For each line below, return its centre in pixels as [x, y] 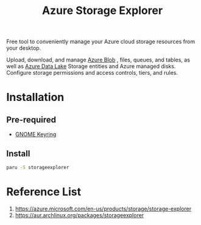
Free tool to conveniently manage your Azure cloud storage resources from [101, 42]
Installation [35, 97]
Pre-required [31, 119]
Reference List [44, 192]
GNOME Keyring [36, 134]
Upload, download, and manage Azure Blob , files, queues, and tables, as [98, 60]
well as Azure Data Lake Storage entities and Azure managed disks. [91, 66]
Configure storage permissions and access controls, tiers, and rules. [92, 73]
